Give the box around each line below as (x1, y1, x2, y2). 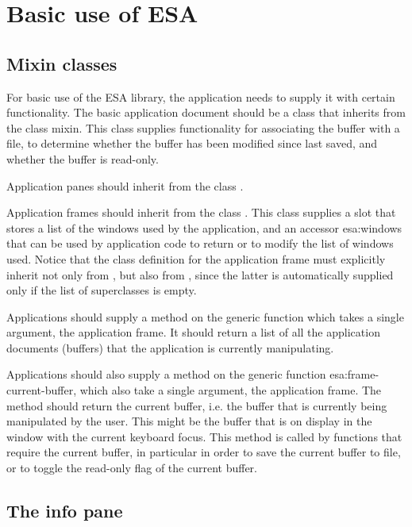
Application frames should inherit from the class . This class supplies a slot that (6, 204, 396, 221)
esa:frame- (329, 366, 379, 383)
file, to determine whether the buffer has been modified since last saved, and (6, 135, 378, 152)
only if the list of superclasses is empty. (6, 282, 197, 298)
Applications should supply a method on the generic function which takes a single (6, 308, 404, 325)
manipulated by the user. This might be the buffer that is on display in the (6, 413, 372, 429)
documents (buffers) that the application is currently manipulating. (6, 339, 334, 356)
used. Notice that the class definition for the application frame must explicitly (6, 250, 386, 267)
